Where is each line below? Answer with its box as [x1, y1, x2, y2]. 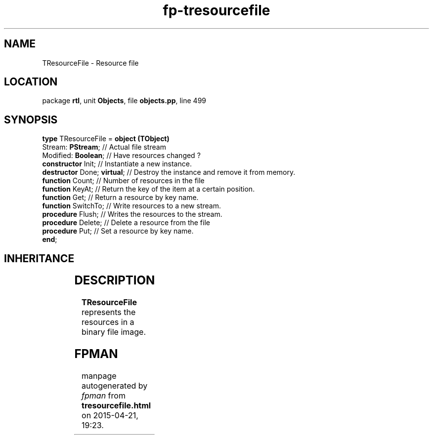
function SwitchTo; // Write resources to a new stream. [42, 201, 221, 210]
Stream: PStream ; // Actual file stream [42, 143, 166, 152]
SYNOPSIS [4, 113, 58, 126]
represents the [82, 307, 136, 318]
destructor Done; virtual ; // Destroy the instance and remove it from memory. [42, 168, 296, 177]
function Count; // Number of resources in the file [42, 176, 205, 185]
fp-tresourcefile [163, 2, 270, 19]
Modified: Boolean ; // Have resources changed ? [42, 151, 201, 160]
